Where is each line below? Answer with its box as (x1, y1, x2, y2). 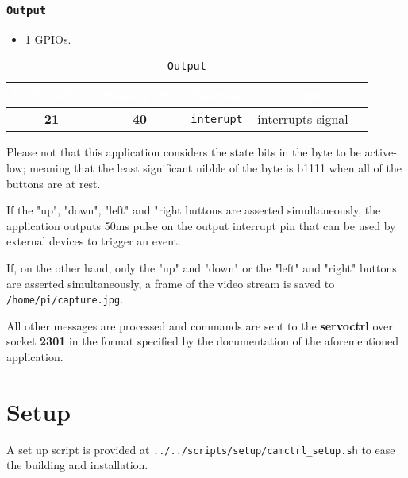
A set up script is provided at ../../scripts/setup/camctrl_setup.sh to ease (6, 441, 395, 457)
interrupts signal (257, 110, 348, 129)
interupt (191, 112, 243, 125)
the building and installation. (6, 457, 148, 473)
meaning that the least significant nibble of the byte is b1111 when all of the (29, 159, 402, 175)
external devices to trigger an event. (6, 233, 181, 249)
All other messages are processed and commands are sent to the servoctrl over (6, 317, 393, 333)
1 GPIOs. (25, 30, 71, 47)
